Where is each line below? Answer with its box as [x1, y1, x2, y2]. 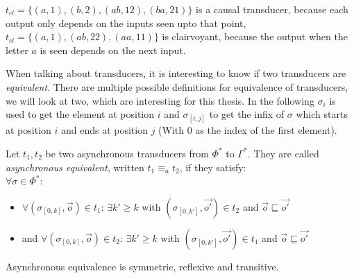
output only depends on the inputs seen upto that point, [6, 15, 246, 30]
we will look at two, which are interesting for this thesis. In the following [6, 93, 314, 107]
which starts [296, 107, 348, 121]
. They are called [247, 146, 319, 160]
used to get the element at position [6, 107, 155, 121]
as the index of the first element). [195, 123, 337, 137]
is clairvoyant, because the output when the [162, 29, 348, 44]
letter [6, 42, 28, 57]
